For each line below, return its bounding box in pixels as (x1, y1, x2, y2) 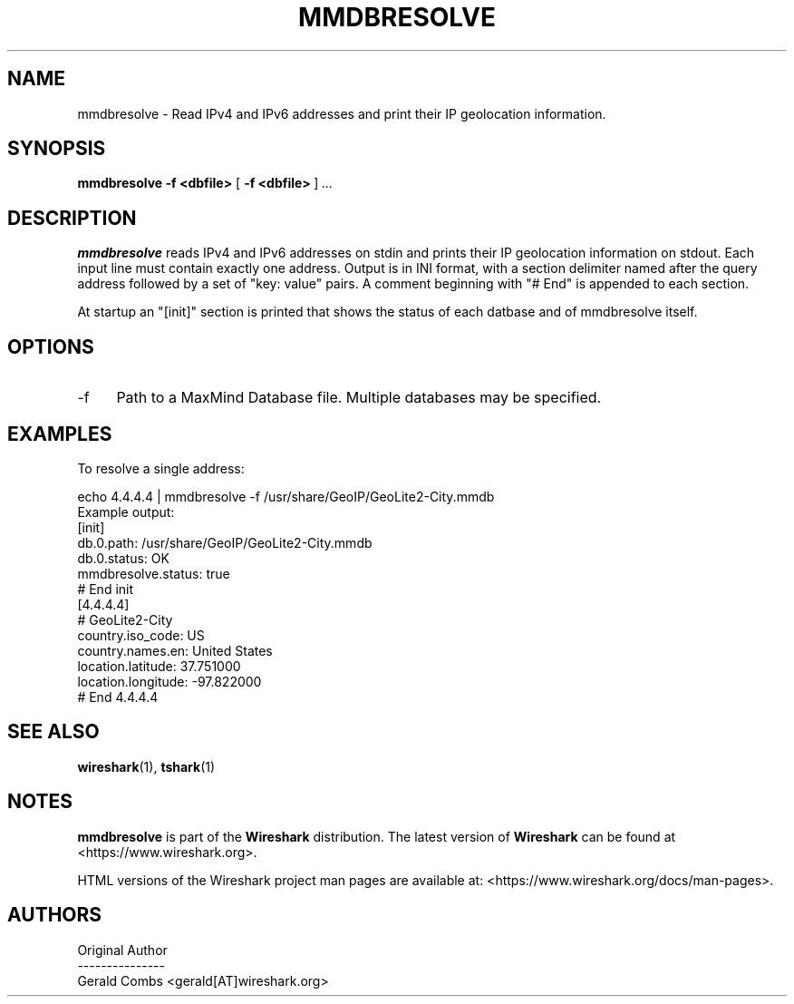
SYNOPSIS (7, 137, 106, 161)
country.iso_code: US (77, 627, 205, 643)
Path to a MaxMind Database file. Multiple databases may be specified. (116, 388, 602, 407)
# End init (77, 580, 134, 597)
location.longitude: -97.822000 (77, 673, 262, 689)
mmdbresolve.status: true (77, 565, 230, 581)
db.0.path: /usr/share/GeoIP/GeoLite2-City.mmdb (77, 534, 373, 551)
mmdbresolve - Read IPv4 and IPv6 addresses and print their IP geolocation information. (77, 105, 606, 122)
